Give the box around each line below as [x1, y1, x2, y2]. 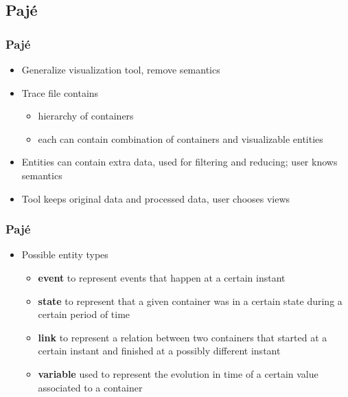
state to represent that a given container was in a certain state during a [38, 293, 343, 308]
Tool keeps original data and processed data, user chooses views [21, 191, 290, 205]
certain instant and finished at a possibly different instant [38, 343, 281, 358]
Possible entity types [21, 247, 108, 262]
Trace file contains [21, 85, 99, 100]
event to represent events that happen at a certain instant [38, 270, 286, 284]
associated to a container [38, 380, 143, 394]
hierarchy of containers [38, 109, 134, 123]
